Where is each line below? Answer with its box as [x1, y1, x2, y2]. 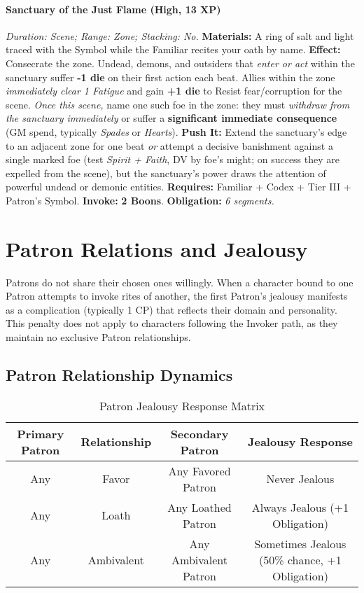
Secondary [170, 425, 229, 442]
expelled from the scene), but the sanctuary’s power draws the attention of [6, 165, 326, 180]
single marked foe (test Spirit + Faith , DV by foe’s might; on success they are [6, 152, 339, 167]
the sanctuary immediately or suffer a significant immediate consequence [6, 111, 337, 125]
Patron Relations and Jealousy [6, 234, 308, 263]
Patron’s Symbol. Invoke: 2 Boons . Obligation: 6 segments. [6, 193, 274, 207]
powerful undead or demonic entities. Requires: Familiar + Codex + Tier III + [6, 179, 351, 194]
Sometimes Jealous [254, 535, 346, 552]
